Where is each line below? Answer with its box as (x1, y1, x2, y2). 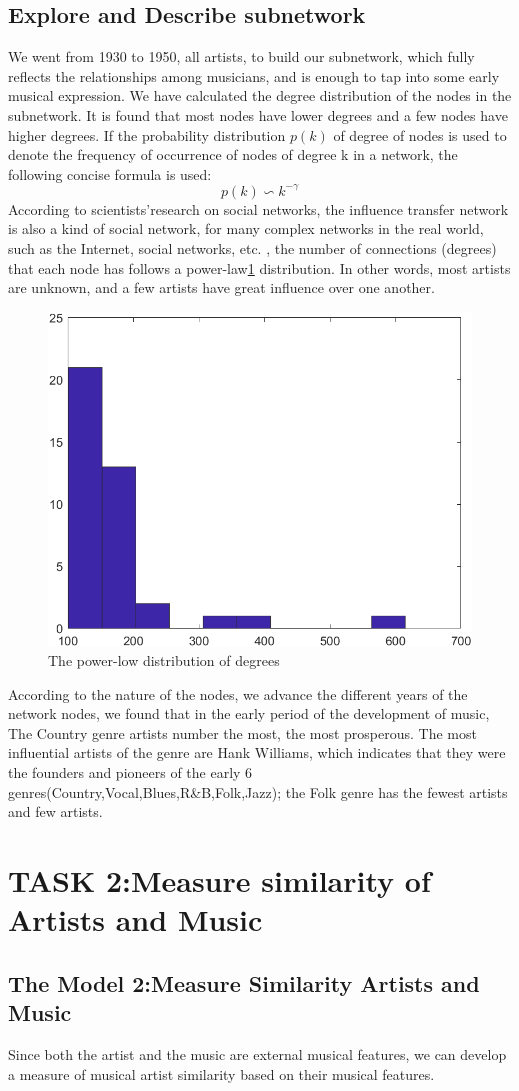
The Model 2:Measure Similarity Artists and (8, 967, 480, 998)
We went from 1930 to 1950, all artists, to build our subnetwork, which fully (8, 46, 475, 67)
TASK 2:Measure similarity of (8, 860, 431, 901)
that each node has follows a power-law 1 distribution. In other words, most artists (8, 257, 511, 278)
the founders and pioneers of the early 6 (8, 762, 253, 783)
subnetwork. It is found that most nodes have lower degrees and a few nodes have (8, 104, 508, 125)
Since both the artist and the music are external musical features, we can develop (8, 1044, 507, 1064)
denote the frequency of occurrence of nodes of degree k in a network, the (8, 144, 458, 165)
